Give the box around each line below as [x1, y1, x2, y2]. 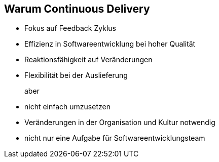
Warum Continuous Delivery [4, 3, 150, 15]
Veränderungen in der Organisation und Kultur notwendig [24, 118, 215, 127]
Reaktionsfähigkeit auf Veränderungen [24, 55, 153, 64]
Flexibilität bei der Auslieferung [24, 71, 128, 80]
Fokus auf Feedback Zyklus [24, 24, 116, 33]
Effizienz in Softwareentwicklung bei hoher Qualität [24, 39, 196, 49]
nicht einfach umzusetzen [24, 102, 111, 111]
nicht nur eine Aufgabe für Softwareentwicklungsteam [24, 134, 205, 143]
